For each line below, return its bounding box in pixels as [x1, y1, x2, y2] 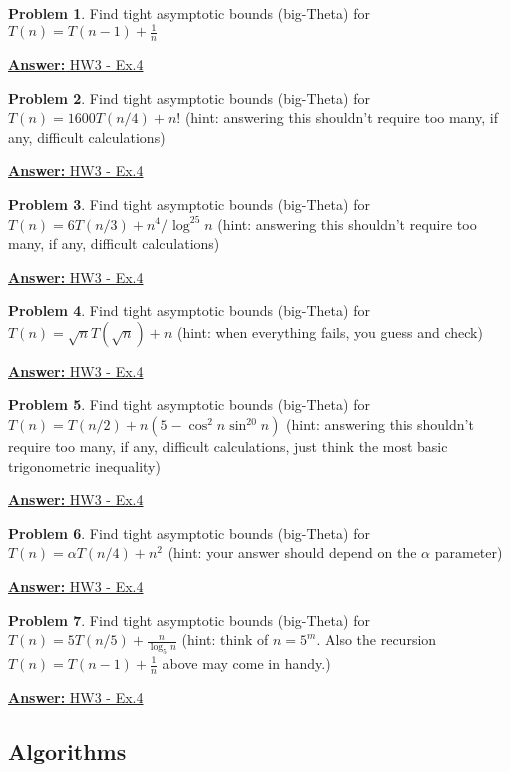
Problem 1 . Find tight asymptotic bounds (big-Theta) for [8, 3, 370, 23]
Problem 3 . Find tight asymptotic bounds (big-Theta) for [8, 193, 370, 214]
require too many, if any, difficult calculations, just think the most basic [8, 436, 448, 457]
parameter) [434, 542, 503, 563]
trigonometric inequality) [8, 455, 161, 476]
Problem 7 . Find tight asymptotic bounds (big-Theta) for [8, 609, 370, 630]
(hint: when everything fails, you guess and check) [176, 321, 483, 342]
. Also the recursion [316, 629, 437, 650]
